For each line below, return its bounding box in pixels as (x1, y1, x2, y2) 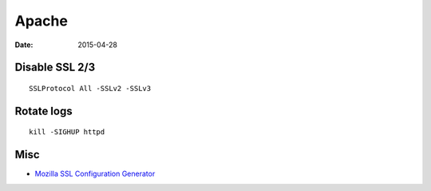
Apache (14, 12, 68, 30)
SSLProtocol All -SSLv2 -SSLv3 (29, 84, 152, 93)
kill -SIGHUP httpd (29, 128, 105, 137)
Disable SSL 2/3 (14, 61, 96, 74)
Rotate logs (14, 104, 73, 117)
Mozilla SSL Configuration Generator (34, 169, 156, 179)
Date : (14, 40, 34, 50)
